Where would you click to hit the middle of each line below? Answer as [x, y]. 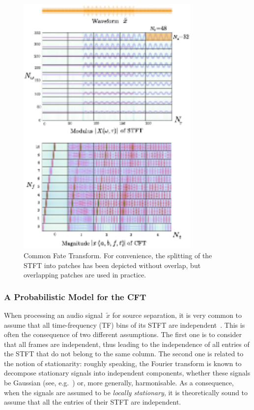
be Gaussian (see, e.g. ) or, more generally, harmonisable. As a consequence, [119, 383]
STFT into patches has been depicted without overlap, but [112, 265]
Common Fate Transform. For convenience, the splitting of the [118, 255]
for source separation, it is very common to [177, 315]
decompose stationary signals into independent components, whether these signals [127, 373]
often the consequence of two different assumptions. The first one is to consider [123, 334]
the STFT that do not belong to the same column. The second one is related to [124, 354]
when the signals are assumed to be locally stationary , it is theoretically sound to [126, 392]
